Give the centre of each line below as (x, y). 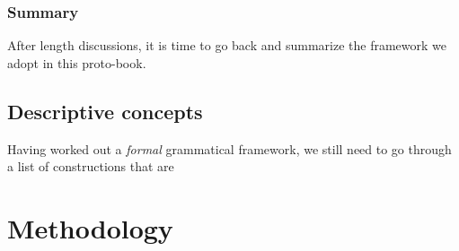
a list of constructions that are (91, 166)
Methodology (90, 227)
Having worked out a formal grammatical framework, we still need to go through (229, 148)
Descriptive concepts (105, 111)
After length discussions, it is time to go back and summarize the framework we (227, 45)
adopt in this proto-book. (77, 62)
